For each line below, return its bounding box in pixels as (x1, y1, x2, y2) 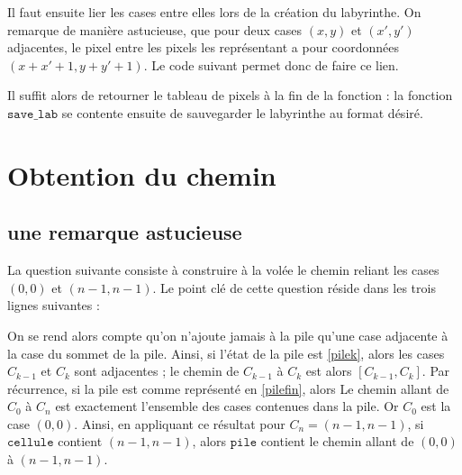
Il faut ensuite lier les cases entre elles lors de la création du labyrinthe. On (7, 3, 421, 21)
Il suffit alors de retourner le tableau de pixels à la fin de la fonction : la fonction (7, 86, 453, 105)
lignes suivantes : (7, 296, 100, 315)
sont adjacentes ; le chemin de (74, 361, 240, 380)
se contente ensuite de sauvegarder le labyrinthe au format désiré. (61, 103, 423, 122)
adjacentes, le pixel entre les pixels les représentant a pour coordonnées (7, 38, 400, 57)
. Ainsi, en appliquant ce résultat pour (74, 414, 285, 433)
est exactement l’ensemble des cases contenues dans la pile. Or (55, 397, 399, 416)
